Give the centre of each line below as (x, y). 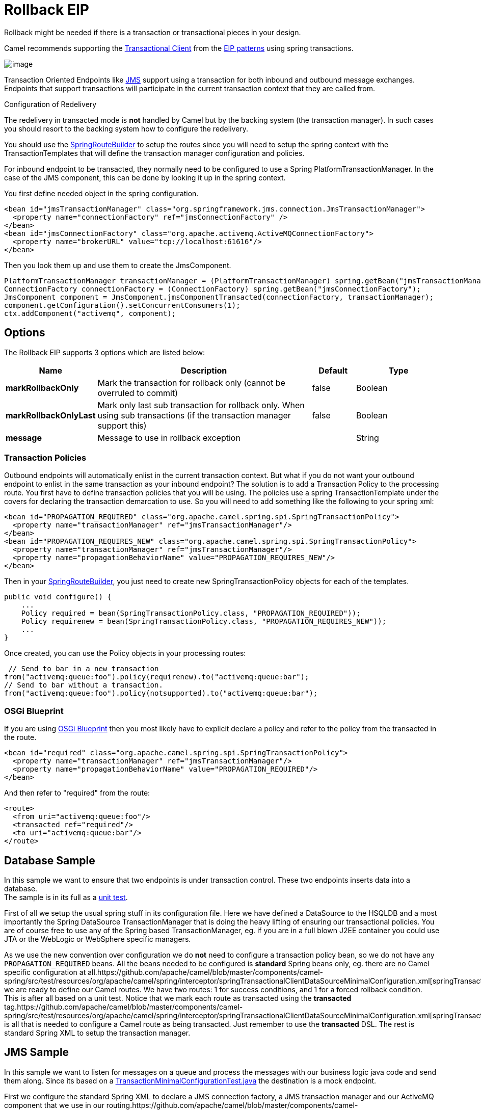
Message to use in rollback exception (169, 438)
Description (204, 370)
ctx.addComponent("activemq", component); (90, 313)
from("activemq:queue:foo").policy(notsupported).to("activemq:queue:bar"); (161, 693)
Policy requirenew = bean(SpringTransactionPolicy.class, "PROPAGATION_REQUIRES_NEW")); (204, 622)
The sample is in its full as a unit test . (66, 897)
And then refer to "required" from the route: (77, 793)
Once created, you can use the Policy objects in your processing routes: (125, 653)
